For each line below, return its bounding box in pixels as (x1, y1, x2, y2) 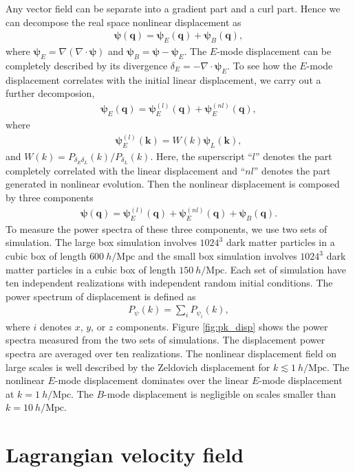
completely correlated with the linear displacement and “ (6, 163, 246, 177)
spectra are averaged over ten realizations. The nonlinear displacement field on (6, 346, 337, 361)
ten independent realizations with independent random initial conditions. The (6, 276, 333, 290)
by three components (6, 190, 94, 204)
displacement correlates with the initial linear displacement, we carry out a (6, 72, 321, 87)
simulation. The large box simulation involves (6, 235, 197, 249)
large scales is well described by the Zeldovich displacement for (6, 359, 270, 374)
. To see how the (227, 58, 297, 72)
